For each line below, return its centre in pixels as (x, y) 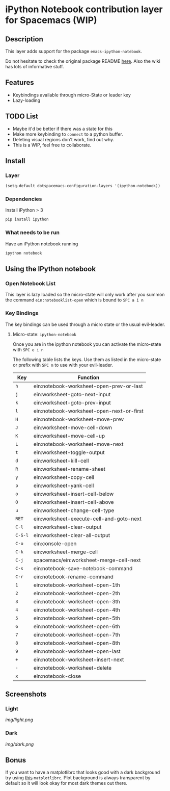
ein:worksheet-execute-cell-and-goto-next (87, 519)
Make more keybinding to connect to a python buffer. (68, 134)
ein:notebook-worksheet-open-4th (77, 609)
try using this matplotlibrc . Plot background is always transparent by (78, 778)
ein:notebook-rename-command (73, 576)
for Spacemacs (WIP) (51, 20)
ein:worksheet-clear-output (67, 527)
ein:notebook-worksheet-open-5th (77, 618)
